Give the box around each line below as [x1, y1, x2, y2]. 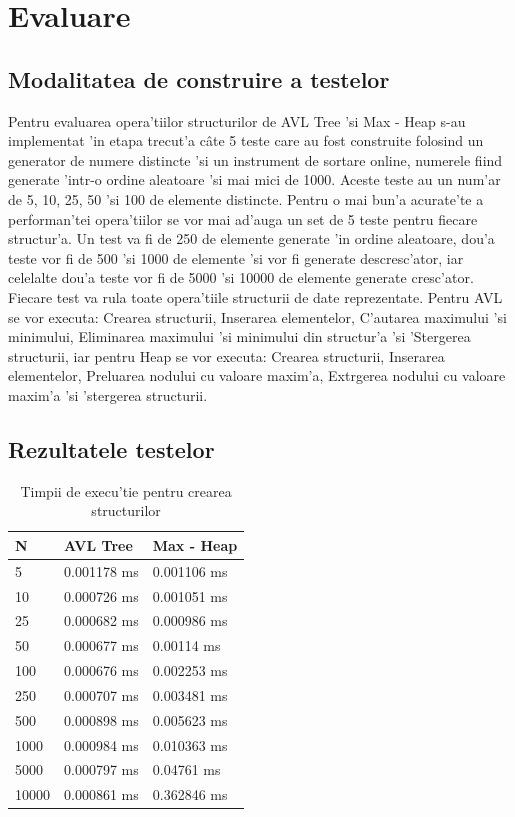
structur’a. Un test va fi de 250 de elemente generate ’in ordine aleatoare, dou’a [8, 228, 495, 249]
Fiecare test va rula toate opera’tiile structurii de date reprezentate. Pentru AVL [8, 286, 503, 307]
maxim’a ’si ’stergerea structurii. [8, 384, 208, 405]
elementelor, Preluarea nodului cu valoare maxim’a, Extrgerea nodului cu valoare [8, 365, 506, 386]
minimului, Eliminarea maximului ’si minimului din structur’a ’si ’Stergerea [8, 326, 471, 347]
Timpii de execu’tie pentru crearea [20, 480, 232, 501]
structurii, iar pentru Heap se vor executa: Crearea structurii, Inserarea [8, 345, 445, 366]
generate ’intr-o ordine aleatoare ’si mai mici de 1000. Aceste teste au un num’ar [8, 169, 501, 190]
